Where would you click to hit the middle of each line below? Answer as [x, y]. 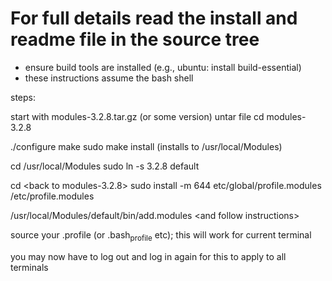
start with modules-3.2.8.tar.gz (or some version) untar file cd [137, 116]
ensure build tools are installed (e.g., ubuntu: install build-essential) [163, 67]
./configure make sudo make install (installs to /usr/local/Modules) [146, 146]
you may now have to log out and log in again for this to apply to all [148, 256]
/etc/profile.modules [52, 196]
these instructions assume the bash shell [109, 78]
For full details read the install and [154, 18]
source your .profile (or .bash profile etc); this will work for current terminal [161, 235]
